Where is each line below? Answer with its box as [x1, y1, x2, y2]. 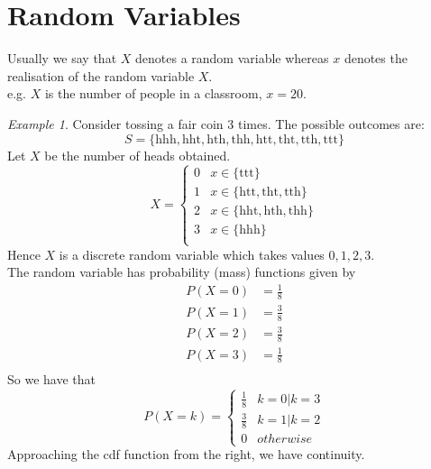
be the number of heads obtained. [44, 145, 231, 164]
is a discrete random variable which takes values [59, 244, 325, 263]
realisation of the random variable [7, 66, 195, 85]
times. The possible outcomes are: [237, 114, 425, 133]
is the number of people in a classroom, [44, 84, 262, 103]
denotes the [344, 49, 408, 68]
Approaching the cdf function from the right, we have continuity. [7, 445, 365, 464]
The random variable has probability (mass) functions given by [7, 262, 356, 281]
